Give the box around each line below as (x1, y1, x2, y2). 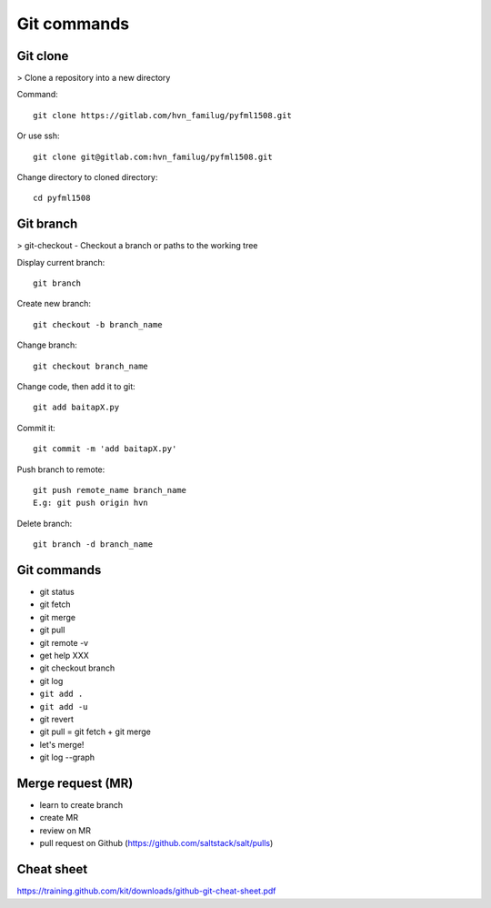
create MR (39, 812, 79, 823)
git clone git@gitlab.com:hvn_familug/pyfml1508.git (33, 151, 273, 162)
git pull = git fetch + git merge (39, 726, 152, 737)
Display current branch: (16, 257, 105, 267)
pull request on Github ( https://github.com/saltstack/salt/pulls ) (39, 838, 274, 849)
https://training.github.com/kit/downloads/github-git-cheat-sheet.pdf (16, 885, 276, 896)
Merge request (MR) (16, 775, 134, 791)
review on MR (39, 824, 91, 836)
